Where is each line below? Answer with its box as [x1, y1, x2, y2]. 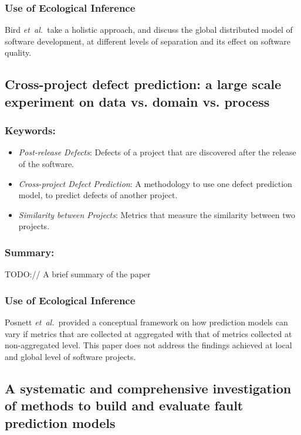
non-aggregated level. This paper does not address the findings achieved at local [5, 339, 292, 351]
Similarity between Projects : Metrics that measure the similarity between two [18, 208, 295, 220]
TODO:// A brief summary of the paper [5, 268, 151, 280]
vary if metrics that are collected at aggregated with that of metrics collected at [5, 327, 292, 339]
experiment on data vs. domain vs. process [5, 92, 270, 110]
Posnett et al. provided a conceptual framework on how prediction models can [5, 315, 288, 328]
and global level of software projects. [5, 350, 136, 362]
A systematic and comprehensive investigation [5, 379, 292, 397]
